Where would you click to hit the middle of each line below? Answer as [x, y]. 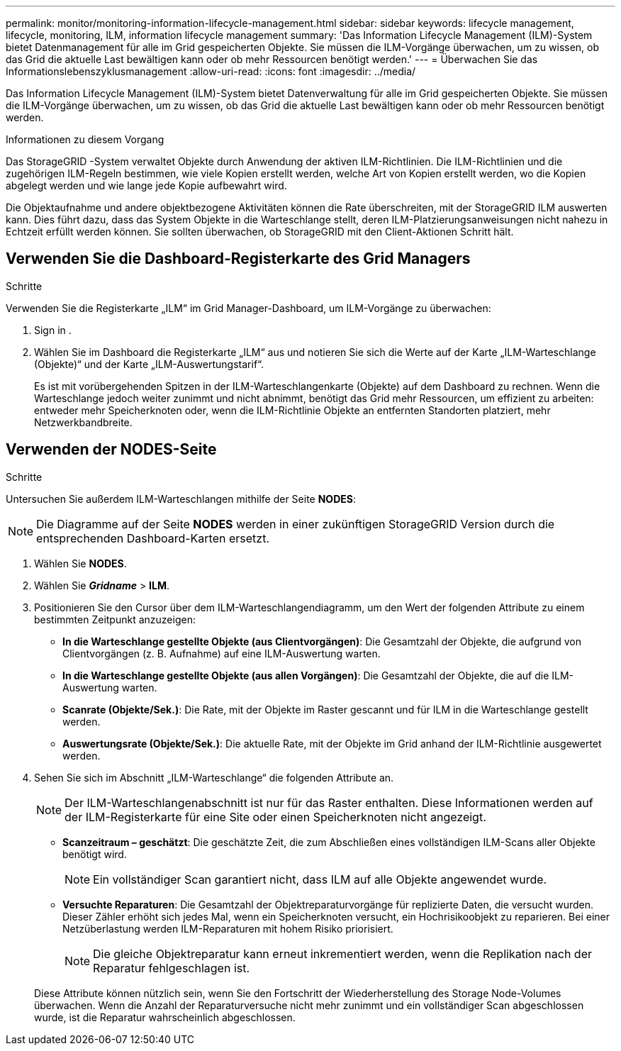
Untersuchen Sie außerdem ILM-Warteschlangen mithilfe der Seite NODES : [181, 499]
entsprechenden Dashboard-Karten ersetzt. [153, 538]
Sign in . [53, 330]
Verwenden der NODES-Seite [111, 450]
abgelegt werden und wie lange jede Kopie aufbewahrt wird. [146, 185]
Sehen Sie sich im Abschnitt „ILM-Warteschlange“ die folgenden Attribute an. [214, 777]
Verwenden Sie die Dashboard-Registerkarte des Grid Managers [238, 259]
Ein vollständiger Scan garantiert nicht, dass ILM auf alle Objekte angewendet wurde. [320, 879]
